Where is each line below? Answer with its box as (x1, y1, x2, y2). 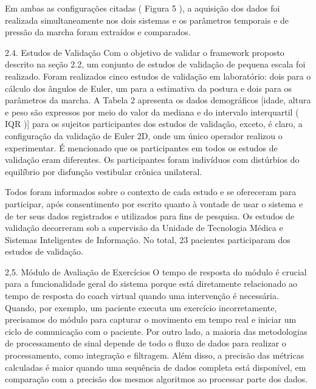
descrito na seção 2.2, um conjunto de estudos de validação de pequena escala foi (5, 58, 306, 71)
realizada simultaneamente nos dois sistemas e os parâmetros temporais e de (5, 13, 289, 26)
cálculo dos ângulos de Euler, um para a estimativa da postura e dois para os (5, 81, 292, 94)
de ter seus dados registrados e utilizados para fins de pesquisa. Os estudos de (5, 209, 295, 222)
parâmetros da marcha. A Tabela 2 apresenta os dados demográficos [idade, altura (5, 94, 311, 106)
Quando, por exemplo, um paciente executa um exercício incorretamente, (5, 301, 277, 314)
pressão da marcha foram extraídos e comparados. (5, 26, 191, 38)
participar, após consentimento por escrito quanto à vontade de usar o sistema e (5, 197, 303, 210)
